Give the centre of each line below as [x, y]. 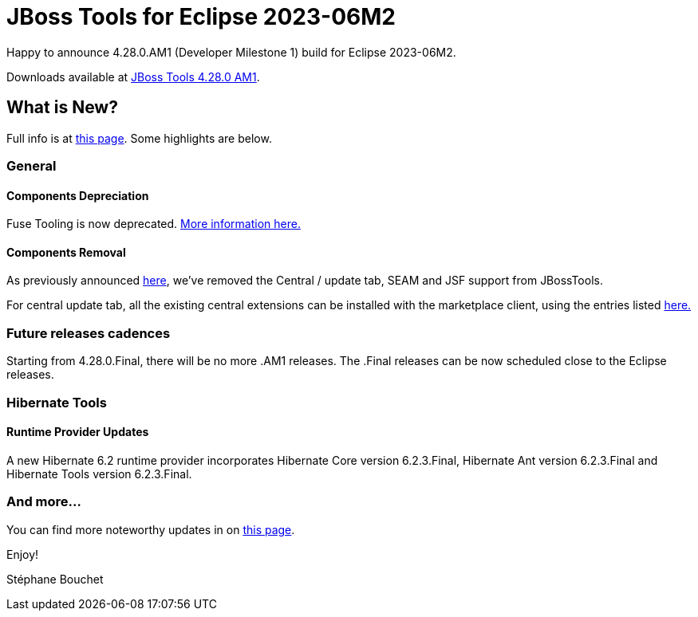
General [32, 165]
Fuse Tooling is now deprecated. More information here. [154, 224]
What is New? [62, 108]
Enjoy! [23, 554]
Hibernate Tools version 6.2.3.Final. [99, 474]
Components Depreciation [78, 195]
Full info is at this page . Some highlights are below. [139, 138]
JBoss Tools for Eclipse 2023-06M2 [201, 17]
